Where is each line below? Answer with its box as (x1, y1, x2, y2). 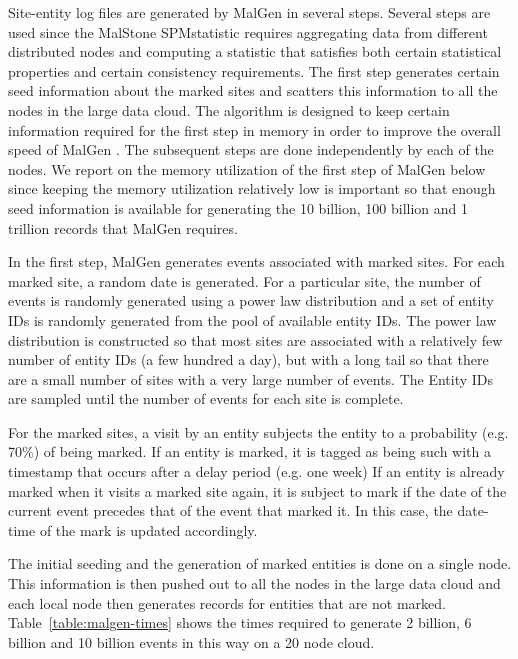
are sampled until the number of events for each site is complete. (8, 388, 404, 409)
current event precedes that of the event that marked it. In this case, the (8, 500, 453, 521)
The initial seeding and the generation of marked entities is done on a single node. (8, 553, 512, 574)
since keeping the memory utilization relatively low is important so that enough (8, 178, 496, 199)
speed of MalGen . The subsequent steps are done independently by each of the (8, 139, 494, 160)
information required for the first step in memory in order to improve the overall (8, 119, 501, 140)
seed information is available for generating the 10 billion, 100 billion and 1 (8, 197, 468, 218)
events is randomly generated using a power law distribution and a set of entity (8, 290, 494, 311)
